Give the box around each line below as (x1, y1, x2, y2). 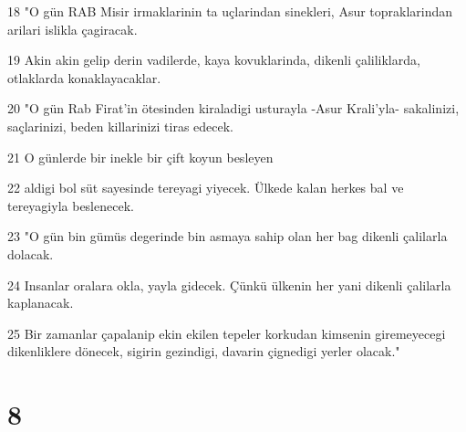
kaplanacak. (7, 293, 74, 312)
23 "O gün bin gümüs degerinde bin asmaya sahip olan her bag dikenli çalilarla (7, 227, 448, 246)
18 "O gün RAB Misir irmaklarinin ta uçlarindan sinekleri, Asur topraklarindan (7, 2, 453, 20)
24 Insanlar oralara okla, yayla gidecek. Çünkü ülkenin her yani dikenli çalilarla (7, 275, 451, 294)
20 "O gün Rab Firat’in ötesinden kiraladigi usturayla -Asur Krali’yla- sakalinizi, (7, 99, 460, 118)
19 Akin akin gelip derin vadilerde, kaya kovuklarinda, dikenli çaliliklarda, (7, 50, 420, 69)
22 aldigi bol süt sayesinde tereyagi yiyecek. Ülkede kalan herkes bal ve (7, 178, 404, 197)
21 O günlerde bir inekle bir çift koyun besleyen (7, 147, 274, 166)
